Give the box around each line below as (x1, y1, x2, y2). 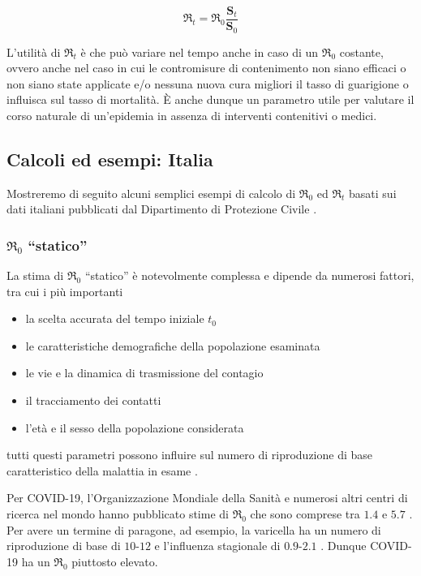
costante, (339, 43, 384, 60)
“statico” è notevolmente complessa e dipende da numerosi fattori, (84, 267, 415, 284)
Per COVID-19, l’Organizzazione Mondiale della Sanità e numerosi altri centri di (6, 489, 408, 506)
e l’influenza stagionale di (154, 537, 281, 554)
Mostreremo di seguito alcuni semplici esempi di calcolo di (6, 184, 296, 201)
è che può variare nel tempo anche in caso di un (80, 43, 319, 60)
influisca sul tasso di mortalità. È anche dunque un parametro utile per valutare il (6, 91, 415, 108)
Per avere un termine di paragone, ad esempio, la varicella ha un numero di (6, 521, 381, 538)
